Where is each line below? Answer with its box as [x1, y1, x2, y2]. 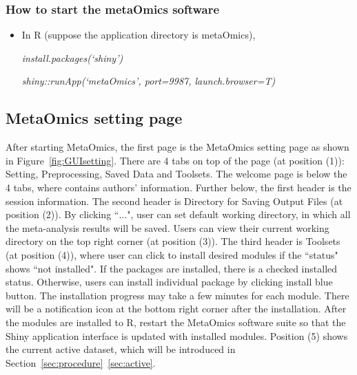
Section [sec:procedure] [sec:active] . [6, 355, 156, 369]
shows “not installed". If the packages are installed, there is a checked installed [6, 261, 338, 275]
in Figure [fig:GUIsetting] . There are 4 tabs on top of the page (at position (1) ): [6, 153, 345, 167]
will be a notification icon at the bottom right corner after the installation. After [6, 301, 347, 316]
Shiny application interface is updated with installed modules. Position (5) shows [6, 328, 348, 343]
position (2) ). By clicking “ [6, 207, 119, 222]
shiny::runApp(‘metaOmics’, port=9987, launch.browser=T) [21, 74, 276, 88]
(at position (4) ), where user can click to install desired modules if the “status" [6, 247, 338, 261]
